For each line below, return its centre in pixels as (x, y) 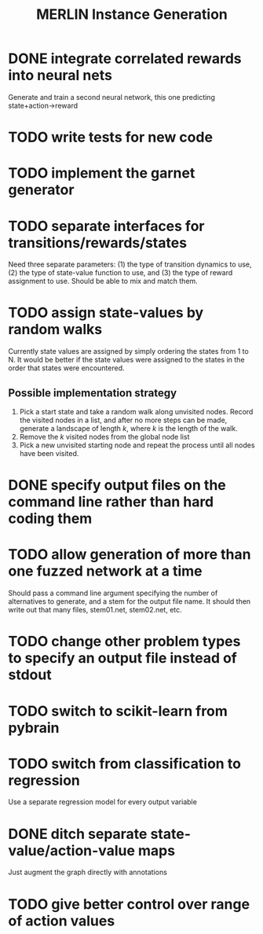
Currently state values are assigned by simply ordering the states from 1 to (128, 351)
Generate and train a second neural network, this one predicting (112, 97)
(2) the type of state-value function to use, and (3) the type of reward (121, 273)
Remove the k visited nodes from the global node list (104, 437)
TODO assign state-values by (106, 313)
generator (41, 190)
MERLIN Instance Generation (132, 15)
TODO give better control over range (129, 904)
